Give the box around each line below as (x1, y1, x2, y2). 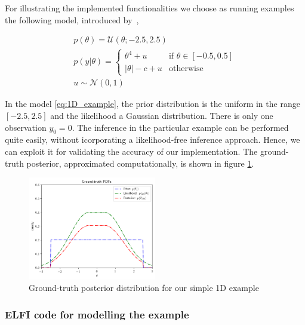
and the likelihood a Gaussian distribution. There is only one (50, 109, 273, 121)
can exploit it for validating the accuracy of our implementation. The (5, 145, 258, 157)
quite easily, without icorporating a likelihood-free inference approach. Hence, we (5, 133, 300, 146)
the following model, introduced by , (5, 13, 139, 26)
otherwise (168, 65, 204, 73)
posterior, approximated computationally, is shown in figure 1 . (26, 157, 254, 169)
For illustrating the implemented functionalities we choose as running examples (5, 2, 294, 14)
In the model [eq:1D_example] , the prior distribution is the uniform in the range (5, 97, 300, 110)
